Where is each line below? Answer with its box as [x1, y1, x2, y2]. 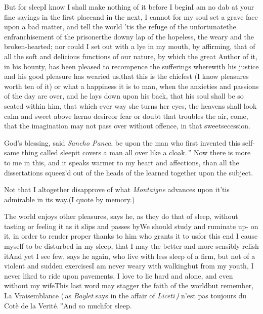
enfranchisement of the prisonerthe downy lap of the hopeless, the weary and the [4, 31, 254, 41]
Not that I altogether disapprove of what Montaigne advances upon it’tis [4, 184, 230, 195]
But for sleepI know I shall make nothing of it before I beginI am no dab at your [4, 2, 254, 12]
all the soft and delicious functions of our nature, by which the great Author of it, [4, 51, 257, 61]
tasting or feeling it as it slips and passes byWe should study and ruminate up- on [4, 220, 258, 231]
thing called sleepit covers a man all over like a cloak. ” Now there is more [22, 147, 251, 158]
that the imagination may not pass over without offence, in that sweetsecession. [4, 120, 250, 131]
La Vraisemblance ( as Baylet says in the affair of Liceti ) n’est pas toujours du [4, 290, 247, 301]
